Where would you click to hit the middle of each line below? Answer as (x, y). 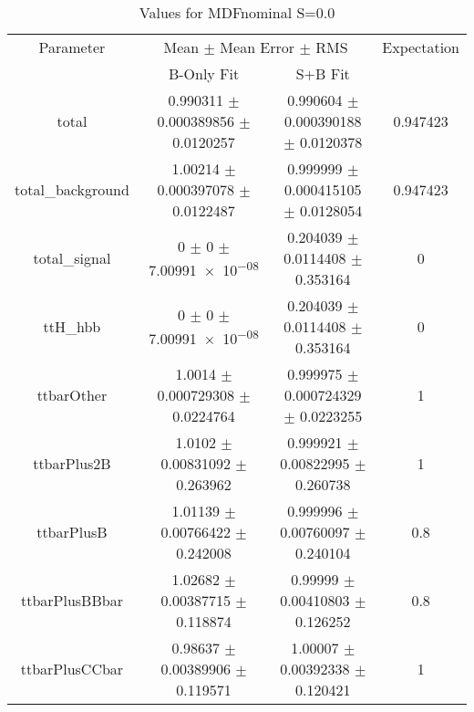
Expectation (421, 47)
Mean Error (258, 47)
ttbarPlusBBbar (72, 600)
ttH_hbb (72, 326)
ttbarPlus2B (72, 463)
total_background (72, 189)
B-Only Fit (204, 73)
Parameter (72, 47)
